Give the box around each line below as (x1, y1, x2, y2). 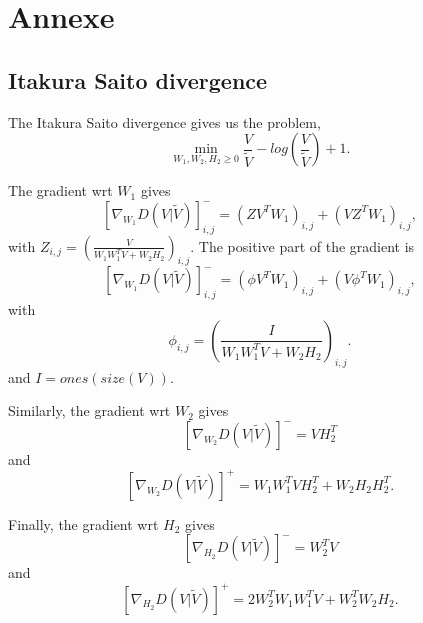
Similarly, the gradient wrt (8, 400, 171, 421)
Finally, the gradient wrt (8, 513, 159, 534)
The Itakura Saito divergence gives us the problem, (8, 111, 321, 132)
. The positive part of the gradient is (190, 235, 415, 256)
